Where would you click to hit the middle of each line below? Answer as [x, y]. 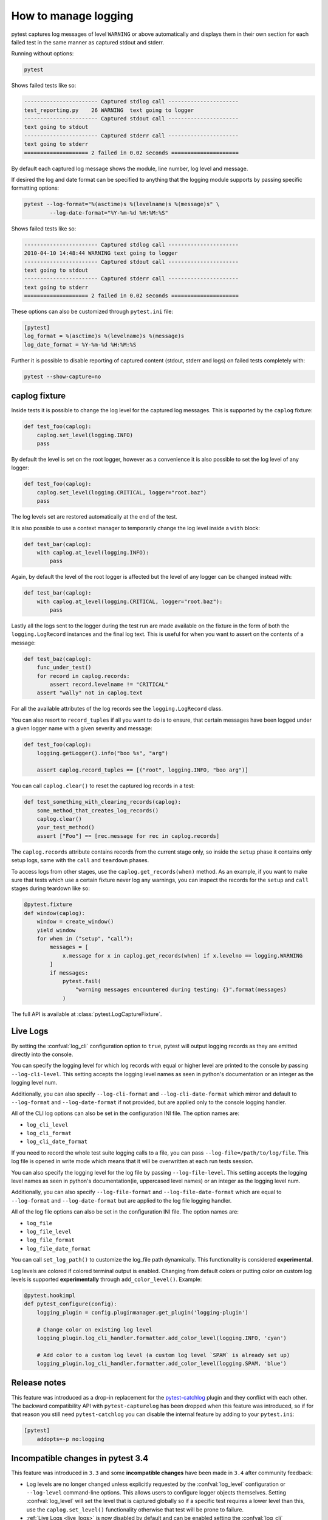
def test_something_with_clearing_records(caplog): [103, 802]
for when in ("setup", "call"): [85, 938]
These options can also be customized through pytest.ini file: [92, 312]
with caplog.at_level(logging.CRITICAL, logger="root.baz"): [130, 601]
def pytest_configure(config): [71, 1304]
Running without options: [43, 54]
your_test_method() [66, 827]
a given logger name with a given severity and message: [82, 728]
